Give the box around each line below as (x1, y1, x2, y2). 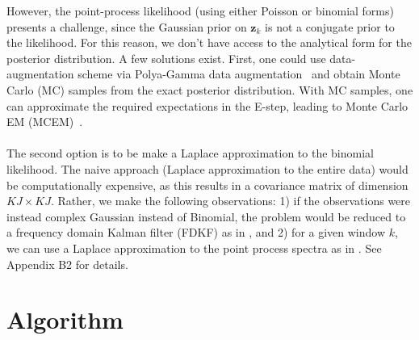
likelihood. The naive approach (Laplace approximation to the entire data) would (6, 160, 409, 177)
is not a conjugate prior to (265, 18, 395, 35)
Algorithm (6, 303, 124, 336)
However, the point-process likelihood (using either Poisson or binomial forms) (6, 2, 394, 19)
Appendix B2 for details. (6, 255, 128, 272)
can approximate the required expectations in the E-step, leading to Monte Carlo (6, 97, 409, 114)
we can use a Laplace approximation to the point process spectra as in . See (6, 239, 382, 256)
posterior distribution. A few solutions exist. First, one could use (6, 49, 326, 66)
